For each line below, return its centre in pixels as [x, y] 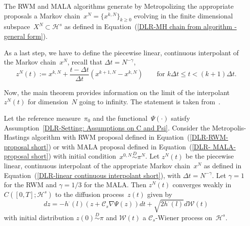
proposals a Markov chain [42, 15]
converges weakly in [202, 185]
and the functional [120, 118]
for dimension [48, 102]
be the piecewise [210, 156]
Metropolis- [229, 127]
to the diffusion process [90, 194]
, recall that [85, 62]
